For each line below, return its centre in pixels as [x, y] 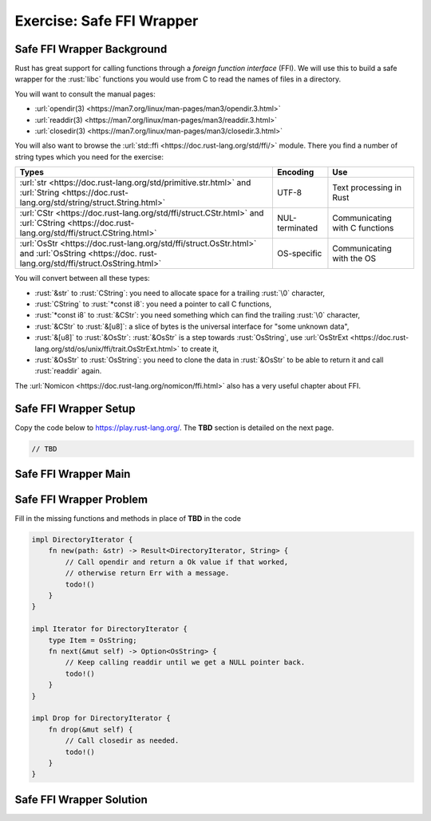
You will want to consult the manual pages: [85, 94]
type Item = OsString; [93, 640]
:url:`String [40, 193]
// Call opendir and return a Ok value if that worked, [177, 562]
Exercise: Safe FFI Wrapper [107, 21]
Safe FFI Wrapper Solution [81, 799]
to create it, [200, 349]
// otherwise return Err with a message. [147, 573]
